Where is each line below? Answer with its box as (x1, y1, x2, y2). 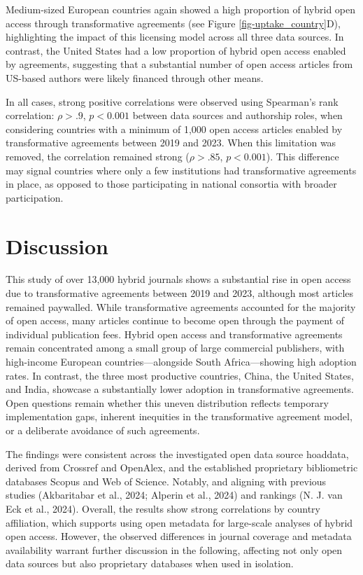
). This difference (266, 148, 339, 163)
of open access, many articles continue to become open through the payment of (6, 313, 345, 328)
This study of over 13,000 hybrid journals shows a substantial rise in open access (6, 272, 351, 286)
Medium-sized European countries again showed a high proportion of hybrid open (6, 2, 356, 16)
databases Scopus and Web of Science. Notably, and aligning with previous (6, 473, 327, 488)
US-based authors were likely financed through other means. (6, 70, 264, 85)
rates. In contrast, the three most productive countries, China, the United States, (6, 368, 354, 382)
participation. (6, 190, 64, 205)
